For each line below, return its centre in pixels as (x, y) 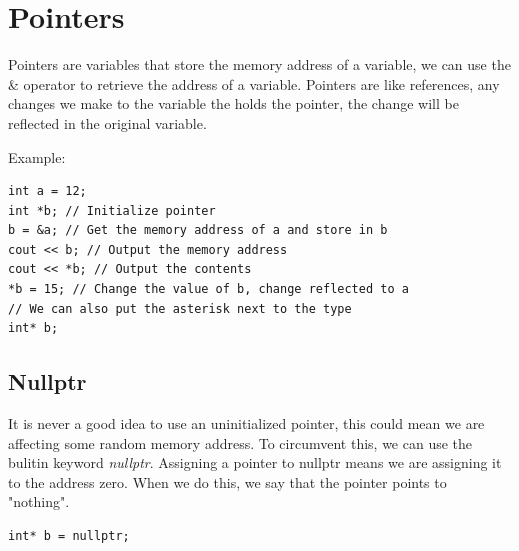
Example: (37, 156)
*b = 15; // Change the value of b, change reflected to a (208, 289)
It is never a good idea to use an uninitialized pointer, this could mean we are (246, 423)
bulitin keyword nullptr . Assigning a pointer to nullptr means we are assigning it (255, 462)
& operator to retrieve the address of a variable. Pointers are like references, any (254, 83)
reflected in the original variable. (107, 122)
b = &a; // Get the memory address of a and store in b (198, 230)
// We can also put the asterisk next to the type (180, 308)
